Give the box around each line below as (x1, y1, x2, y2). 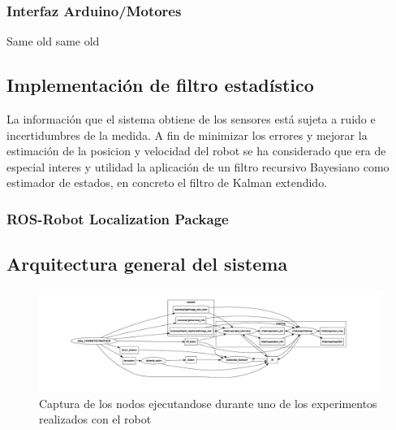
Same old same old (6, 33, 100, 50)
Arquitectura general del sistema (6, 251, 288, 276)
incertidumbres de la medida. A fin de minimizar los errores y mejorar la (6, 126, 368, 143)
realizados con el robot (39, 410, 152, 428)
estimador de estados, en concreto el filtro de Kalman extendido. (6, 174, 328, 191)
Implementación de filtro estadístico (6, 72, 314, 98)
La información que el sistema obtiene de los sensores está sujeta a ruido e (6, 111, 376, 128)
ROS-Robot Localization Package (6, 208, 229, 228)
